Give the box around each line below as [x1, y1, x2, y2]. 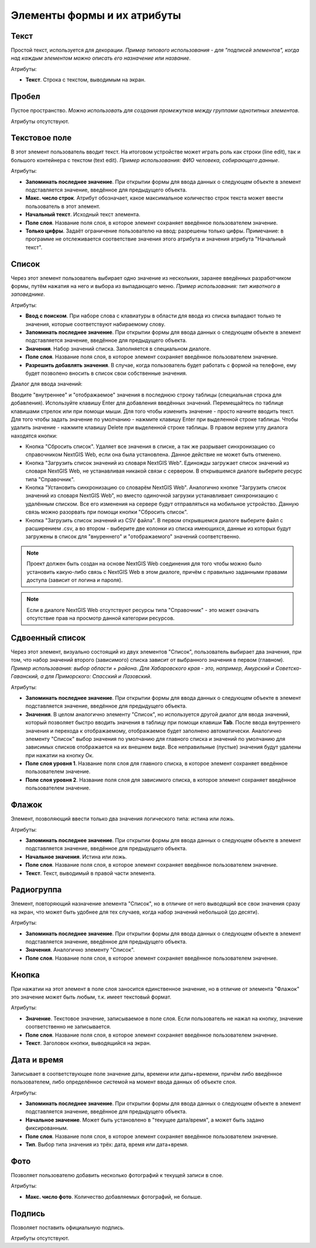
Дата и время [11, 1055, 64, 1065]
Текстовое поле [11, 133, 72, 143]
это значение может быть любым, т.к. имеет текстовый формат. [11, 993, 172, 1001]
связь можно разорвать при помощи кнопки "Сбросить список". [25, 508, 188, 515]
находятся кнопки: [11, 432, 58, 439]
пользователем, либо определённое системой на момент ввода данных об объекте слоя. [11, 1078, 237, 1086]
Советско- [275, 665, 302, 672]
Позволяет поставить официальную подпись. [11, 1224, 125, 1231]
